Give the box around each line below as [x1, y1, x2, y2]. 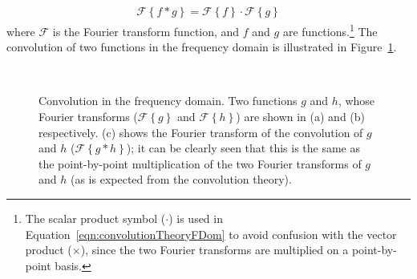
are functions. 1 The [282, 21, 378, 39]
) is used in [168, 210, 223, 227]
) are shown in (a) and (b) [236, 108, 366, 125]
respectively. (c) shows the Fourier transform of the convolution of [38, 123, 363, 140]
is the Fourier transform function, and [52, 22, 240, 39]
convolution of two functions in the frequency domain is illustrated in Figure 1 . [6, 38, 397, 55]
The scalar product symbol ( [25, 210, 166, 227]
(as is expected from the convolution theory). [70, 171, 292, 188]
